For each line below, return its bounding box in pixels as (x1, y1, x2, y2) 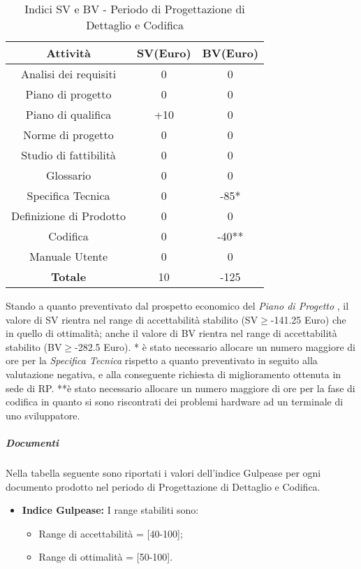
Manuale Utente (29, 248, 108, 264)
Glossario (45, 167, 91, 183)
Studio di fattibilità (21, 147, 116, 163)
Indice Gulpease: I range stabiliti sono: (22, 503, 199, 517)
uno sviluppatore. (6, 408, 80, 422)
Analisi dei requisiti (20, 66, 117, 82)
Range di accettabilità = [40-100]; (38, 526, 183, 540)
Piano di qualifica (25, 106, 112, 122)
